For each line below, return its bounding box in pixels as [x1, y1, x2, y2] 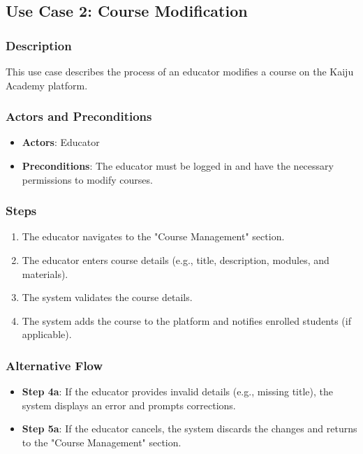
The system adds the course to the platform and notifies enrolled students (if [22, 313, 351, 328]
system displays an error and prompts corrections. [22, 397, 236, 412]
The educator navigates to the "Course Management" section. [22, 229, 285, 244]
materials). [22, 266, 68, 281]
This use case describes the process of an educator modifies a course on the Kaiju [6, 64, 354, 78]
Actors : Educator [22, 135, 100, 149]
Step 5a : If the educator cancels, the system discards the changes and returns [22, 421, 357, 436]
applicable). [22, 327, 72, 342]
